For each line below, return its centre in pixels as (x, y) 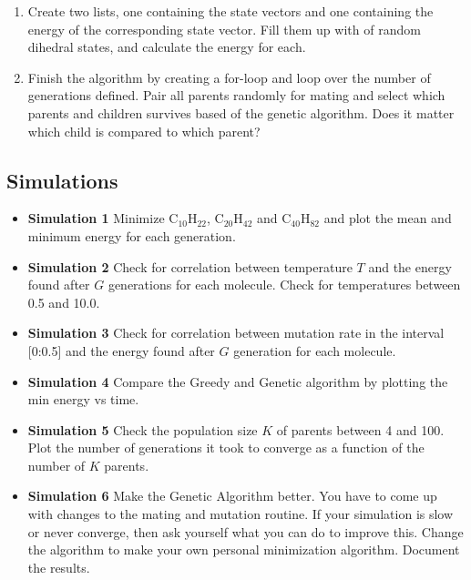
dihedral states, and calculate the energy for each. (167, 47)
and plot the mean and (388, 218)
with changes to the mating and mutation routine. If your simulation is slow (241, 514)
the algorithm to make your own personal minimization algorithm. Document (244, 549)
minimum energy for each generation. (132, 235)
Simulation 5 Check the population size (143, 429)
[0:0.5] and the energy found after (121, 350)
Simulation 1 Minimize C (103, 218)
